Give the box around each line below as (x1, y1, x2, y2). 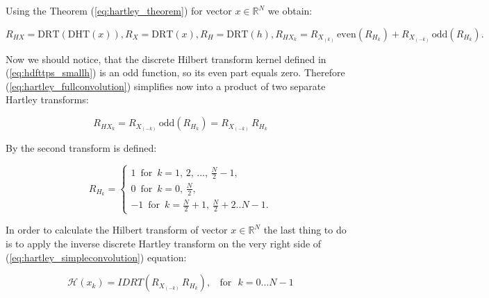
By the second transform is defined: (6, 141, 157, 155)
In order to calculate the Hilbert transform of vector (6, 222, 228, 237)
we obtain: (267, 3, 313, 17)
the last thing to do (263, 222, 347, 237)
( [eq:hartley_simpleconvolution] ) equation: (6, 249, 187, 264)
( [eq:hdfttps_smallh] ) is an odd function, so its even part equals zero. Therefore (6, 65, 345, 80)
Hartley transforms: (6, 92, 89, 107)
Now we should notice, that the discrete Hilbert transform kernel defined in (6, 51, 326, 66)
